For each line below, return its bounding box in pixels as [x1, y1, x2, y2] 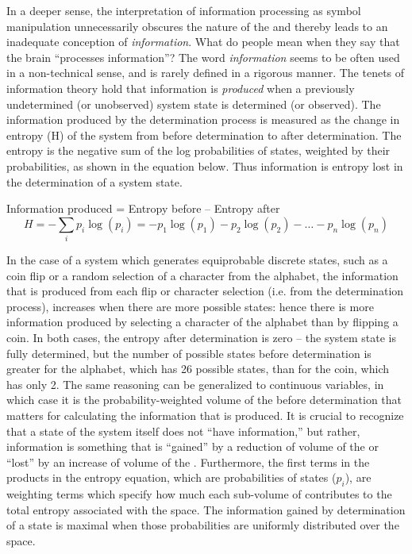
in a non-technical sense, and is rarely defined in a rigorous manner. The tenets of [6, 64, 405, 81]
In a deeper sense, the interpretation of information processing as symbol [6, 2, 361, 18]
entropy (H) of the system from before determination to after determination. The [6, 126, 402, 143]
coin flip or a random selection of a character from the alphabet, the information [6, 267, 399, 283]
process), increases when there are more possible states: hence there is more [6, 298, 374, 314]
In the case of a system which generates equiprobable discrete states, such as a [6, 252, 388, 268]
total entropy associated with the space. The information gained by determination [6, 501, 406, 517]
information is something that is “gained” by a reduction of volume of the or [6, 438, 379, 455]
